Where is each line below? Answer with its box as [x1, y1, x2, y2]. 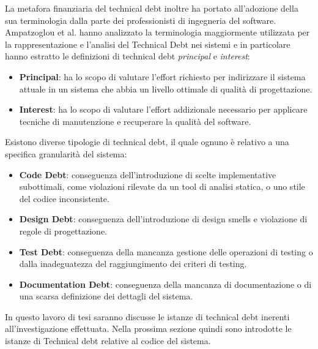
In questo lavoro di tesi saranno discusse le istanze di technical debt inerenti [5, 310, 290, 323]
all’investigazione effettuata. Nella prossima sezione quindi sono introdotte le [5, 322, 292, 335]
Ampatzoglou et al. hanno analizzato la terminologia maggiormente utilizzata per [5, 26, 310, 39]
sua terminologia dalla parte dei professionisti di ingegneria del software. [5, 13, 276, 26]
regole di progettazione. [19, 224, 107, 237]
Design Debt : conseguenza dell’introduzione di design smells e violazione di [19, 212, 308, 225]
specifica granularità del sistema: [5, 147, 127, 160]
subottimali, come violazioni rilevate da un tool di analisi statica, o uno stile [19, 180, 305, 193]
